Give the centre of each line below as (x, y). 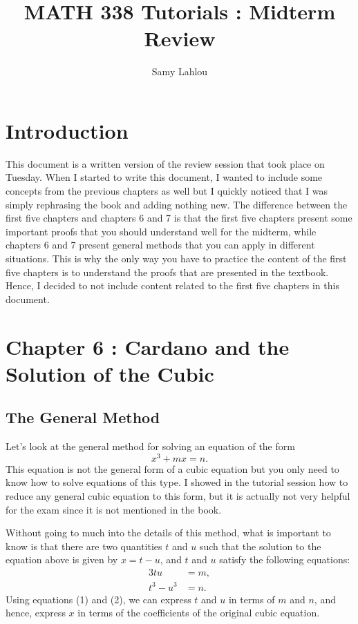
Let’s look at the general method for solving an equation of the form (150, 446)
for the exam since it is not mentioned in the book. (114, 509)
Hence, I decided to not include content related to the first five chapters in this (172, 285)
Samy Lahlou (180, 71)
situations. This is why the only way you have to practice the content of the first (176, 258)
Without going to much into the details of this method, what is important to (168, 533)
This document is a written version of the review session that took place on (165, 163)
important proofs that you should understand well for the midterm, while (161, 231)
